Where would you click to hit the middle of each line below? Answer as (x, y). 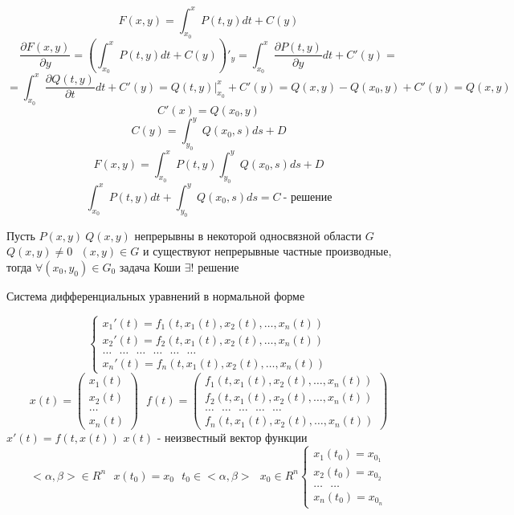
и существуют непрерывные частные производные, (267, 251)
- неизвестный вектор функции (232, 437)
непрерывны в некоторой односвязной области (248, 235)
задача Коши (150, 266)
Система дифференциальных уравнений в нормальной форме (156, 295)
